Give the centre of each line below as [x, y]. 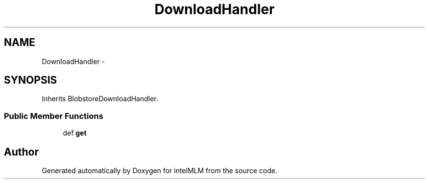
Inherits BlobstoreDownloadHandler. [100, 99]
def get [75, 133]
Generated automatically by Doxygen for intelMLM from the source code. [160, 171]
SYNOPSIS [31, 80]
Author [21, 152]
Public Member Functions [54, 116]
